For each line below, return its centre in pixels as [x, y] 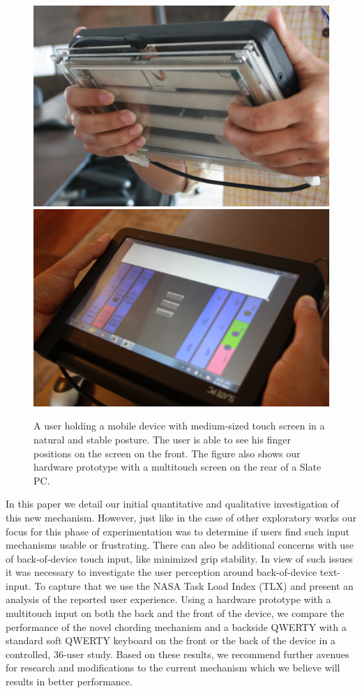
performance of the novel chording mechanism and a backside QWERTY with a [176, 626]
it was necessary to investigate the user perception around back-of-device [161, 572]
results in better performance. [69, 681]
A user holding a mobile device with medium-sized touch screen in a [179, 426]
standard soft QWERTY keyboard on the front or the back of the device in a [171, 640]
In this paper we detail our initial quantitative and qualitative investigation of [172, 504]
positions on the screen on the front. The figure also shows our [167, 453]
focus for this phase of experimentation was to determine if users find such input [178, 531]
